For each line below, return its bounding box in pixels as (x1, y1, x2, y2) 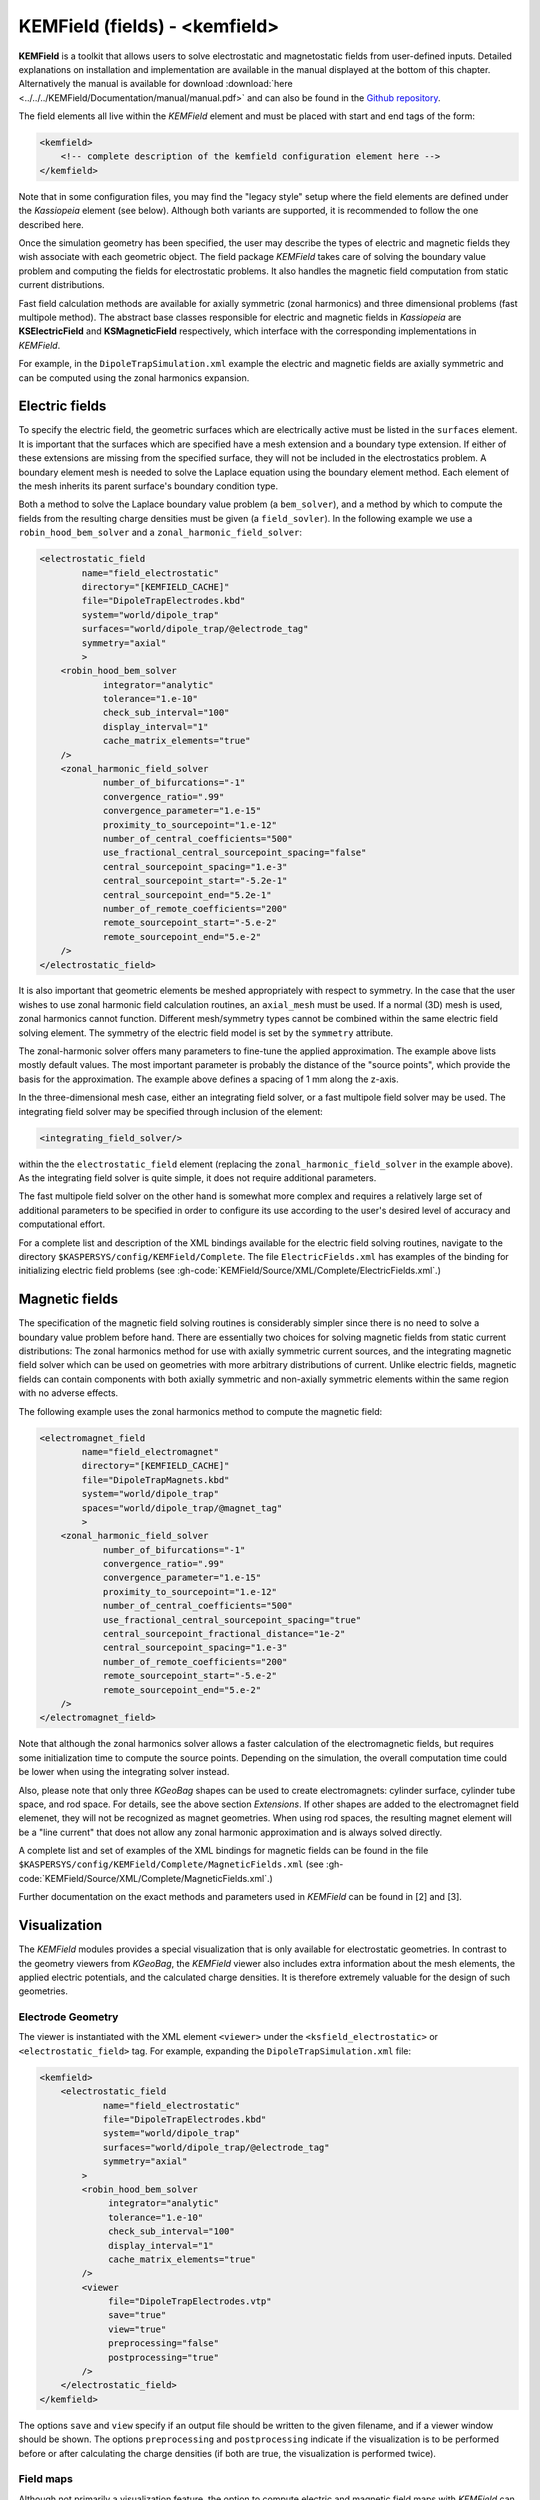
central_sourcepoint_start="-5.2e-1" (102, 875, 288, 887)
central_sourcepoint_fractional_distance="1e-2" (102, 1628, 346, 1640)
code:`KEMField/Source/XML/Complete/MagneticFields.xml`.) (18, 1872, 274, 1884)
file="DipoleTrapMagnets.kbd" (81, 1474, 230, 1485)
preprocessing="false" (108, 2338, 220, 2349)
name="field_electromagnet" (81, 1446, 220, 1457)
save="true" (108, 2310, 167, 2321)
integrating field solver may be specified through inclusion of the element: (18, 1105, 324, 1117)
